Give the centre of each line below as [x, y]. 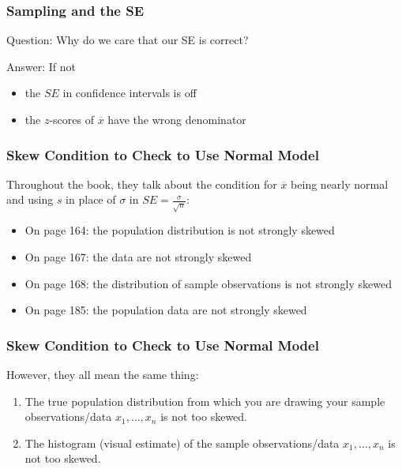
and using [30, 199]
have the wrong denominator [177, 119]
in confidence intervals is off [130, 93]
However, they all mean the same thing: [103, 374]
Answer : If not [41, 66]
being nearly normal [340, 184]
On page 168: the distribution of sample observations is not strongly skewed [209, 283]
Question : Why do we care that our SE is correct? [128, 40]
